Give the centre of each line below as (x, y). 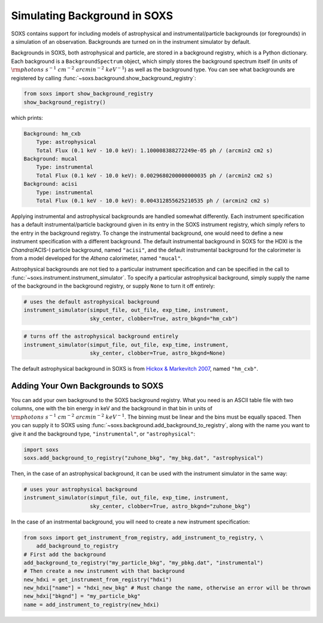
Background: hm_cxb (52, 134)
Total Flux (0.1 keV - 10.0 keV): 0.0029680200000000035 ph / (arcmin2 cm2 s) (155, 176)
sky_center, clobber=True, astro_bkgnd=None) (158, 353)
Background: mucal (51, 159)
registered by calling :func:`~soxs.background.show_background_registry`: (104, 78)
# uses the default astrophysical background (92, 302)
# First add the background (65, 554)
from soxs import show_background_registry (89, 94)
